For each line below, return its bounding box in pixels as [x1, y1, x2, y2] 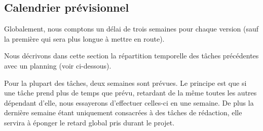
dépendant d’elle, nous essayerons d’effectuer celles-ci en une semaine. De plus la [4, 97, 254, 108]
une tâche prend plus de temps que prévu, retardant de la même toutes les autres [4, 87, 257, 98]
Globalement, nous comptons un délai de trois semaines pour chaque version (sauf [4, 23, 259, 34]
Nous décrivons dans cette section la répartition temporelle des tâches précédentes [4, 50, 259, 61]
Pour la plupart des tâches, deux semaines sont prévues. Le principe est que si [4, 77, 247, 88]
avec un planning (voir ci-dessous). [4, 60, 111, 71]
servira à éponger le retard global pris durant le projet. [4, 117, 175, 127]
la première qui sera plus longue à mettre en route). [4, 33, 165, 44]
